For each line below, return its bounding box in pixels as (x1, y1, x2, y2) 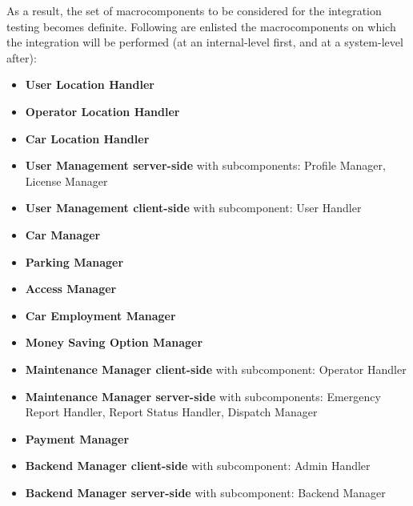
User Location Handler (25, 76, 154, 93)
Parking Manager (25, 253, 124, 270)
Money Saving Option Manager (25, 334, 203, 351)
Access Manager (25, 280, 117, 297)
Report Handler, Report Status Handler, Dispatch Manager (25, 404, 318, 420)
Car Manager (25, 226, 101, 243)
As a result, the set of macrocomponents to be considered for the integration (6, 2, 382, 18)
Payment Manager (25, 430, 130, 447)
